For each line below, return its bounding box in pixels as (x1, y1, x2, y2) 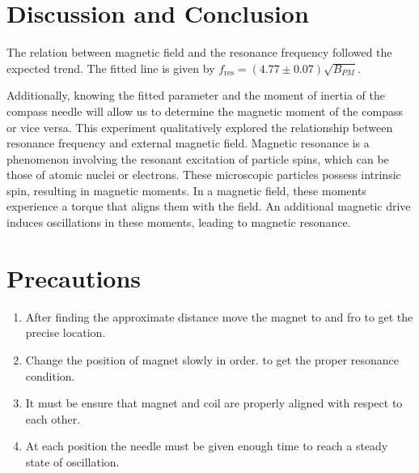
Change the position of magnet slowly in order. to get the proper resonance (25, 351, 400, 368)
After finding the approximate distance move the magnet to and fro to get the (25, 308, 413, 325)
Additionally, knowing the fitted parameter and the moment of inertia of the (6, 87, 385, 104)
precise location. (25, 324, 106, 341)
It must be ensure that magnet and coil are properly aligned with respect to (25, 394, 403, 411)
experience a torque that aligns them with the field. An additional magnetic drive (6, 198, 411, 215)
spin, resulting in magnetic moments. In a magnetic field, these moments (6, 181, 366, 198)
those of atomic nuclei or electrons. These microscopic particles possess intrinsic (6, 166, 401, 183)
